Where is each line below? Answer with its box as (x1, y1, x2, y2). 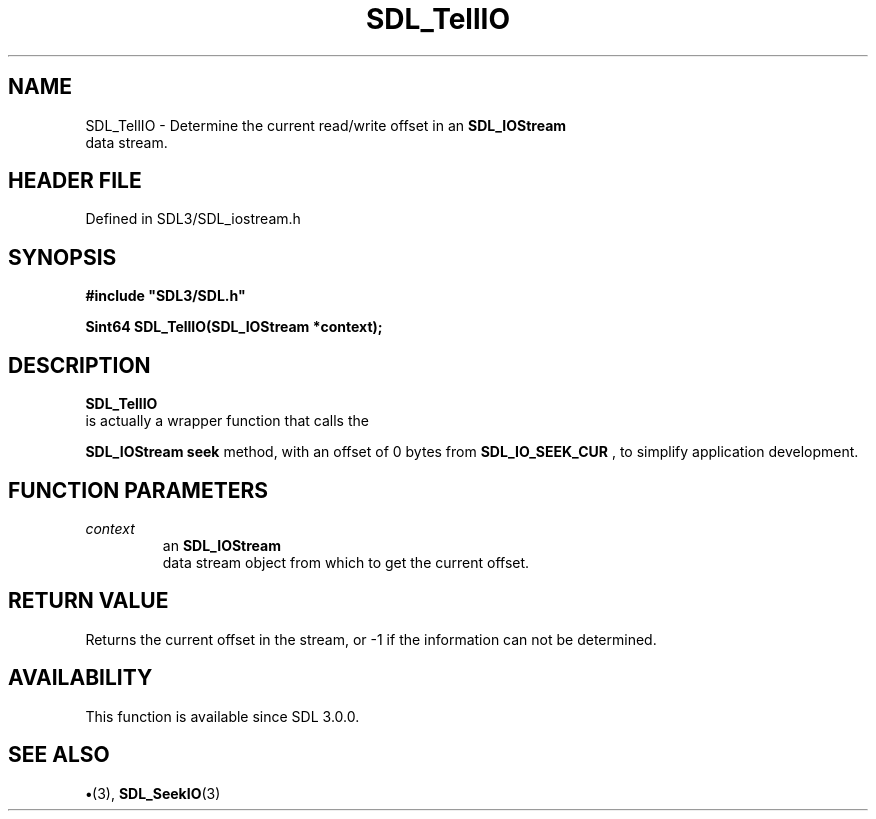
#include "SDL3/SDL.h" (85, 287, 246, 305)
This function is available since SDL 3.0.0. (85, 707, 360, 725)
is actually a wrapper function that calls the (85, 412, 369, 430)
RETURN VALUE (8, 588, 169, 614)
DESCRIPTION (8, 352, 151, 378)
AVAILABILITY (8, 665, 153, 691)
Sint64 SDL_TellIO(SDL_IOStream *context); (85, 318, 383, 336)
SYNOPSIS (8, 244, 117, 270)
